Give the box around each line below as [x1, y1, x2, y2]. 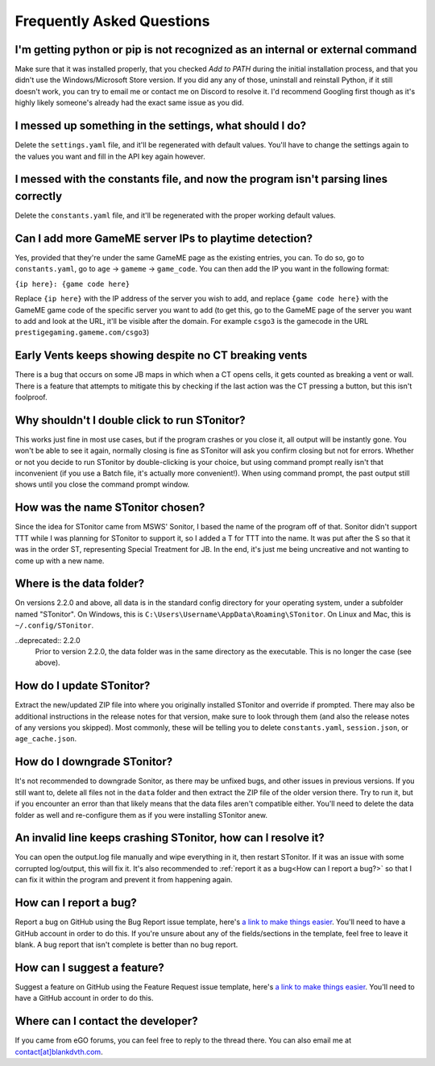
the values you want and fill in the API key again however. [14, 151, 205, 161]
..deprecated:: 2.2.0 [14, 635, 81, 645]
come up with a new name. [14, 556, 105, 566]
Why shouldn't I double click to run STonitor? [14, 413, 246, 427]
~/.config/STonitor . [14, 620, 94, 630]
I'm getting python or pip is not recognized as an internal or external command [14, 43, 417, 56]
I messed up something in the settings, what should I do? [14, 119, 307, 133]
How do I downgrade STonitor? [14, 755, 173, 769]
